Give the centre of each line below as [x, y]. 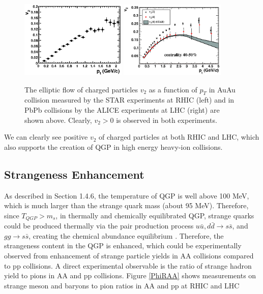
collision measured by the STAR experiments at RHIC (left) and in [129, 100]
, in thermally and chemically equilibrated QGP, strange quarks [155, 215]
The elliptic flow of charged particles [81, 89]
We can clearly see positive [46, 137]
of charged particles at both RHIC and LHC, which [179, 137]
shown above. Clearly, [58, 120]
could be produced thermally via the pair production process [99, 226]
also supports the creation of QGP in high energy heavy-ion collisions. [113, 146]
